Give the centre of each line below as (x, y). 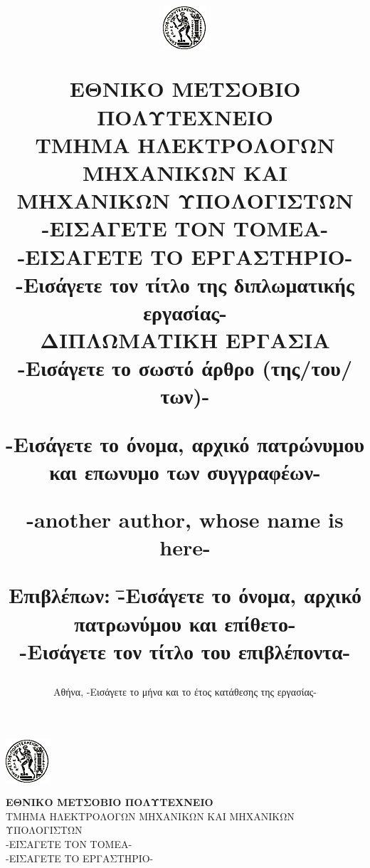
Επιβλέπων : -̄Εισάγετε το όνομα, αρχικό (185, 595)
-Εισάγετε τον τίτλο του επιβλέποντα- (185, 650)
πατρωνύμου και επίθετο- (185, 623)
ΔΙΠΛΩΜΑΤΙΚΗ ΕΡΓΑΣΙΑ (185, 340)
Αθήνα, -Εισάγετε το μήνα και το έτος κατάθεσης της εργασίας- (185, 691)
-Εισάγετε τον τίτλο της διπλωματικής (185, 284)
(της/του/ (307, 368)
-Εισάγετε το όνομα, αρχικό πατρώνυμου (185, 443)
